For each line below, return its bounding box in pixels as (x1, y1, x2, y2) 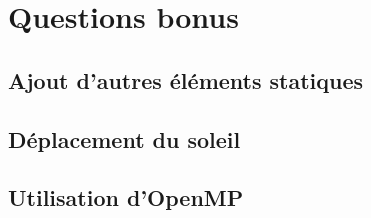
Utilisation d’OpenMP (8, 182, 244, 213)
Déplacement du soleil (8, 123, 241, 154)
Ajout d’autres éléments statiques (8, 64, 364, 95)
